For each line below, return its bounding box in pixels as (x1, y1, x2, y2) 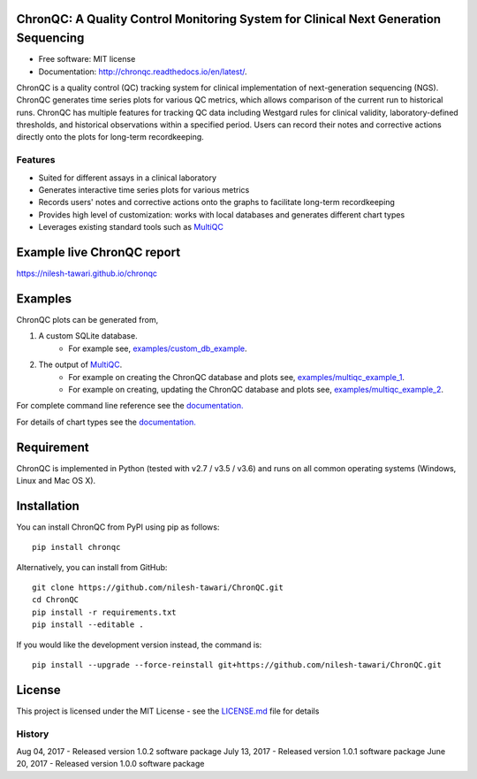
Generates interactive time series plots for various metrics (38, 184, 250, 195)
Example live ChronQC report (16, 244, 181, 260)
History (16, 728, 49, 740)
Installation (16, 498, 79, 513)
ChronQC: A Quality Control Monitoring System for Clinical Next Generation (16, 11, 442, 27)
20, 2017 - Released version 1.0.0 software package (16, 759, 205, 769)
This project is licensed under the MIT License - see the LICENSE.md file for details (16, 706, 320, 716)
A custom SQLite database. (38, 331, 138, 341)
